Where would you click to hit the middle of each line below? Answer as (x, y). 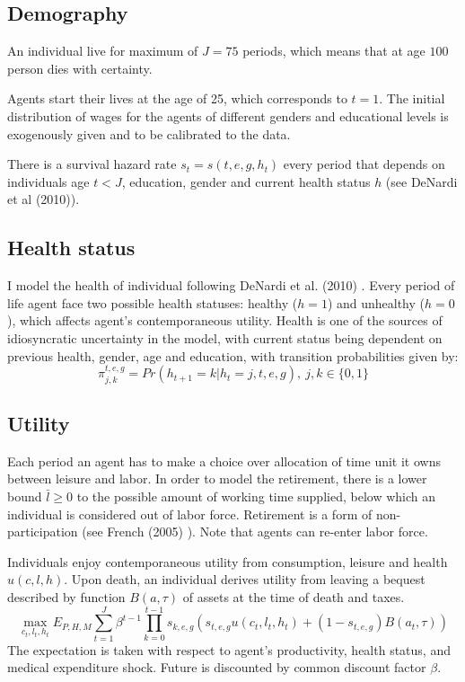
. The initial (412, 98)
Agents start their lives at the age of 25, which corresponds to (177, 98)
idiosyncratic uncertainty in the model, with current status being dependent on (225, 337)
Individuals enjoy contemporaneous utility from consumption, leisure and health (228, 561)
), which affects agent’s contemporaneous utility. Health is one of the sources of (225, 320)
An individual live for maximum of (103, 51)
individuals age (48, 181)
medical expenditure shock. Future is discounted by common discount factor (217, 667)
